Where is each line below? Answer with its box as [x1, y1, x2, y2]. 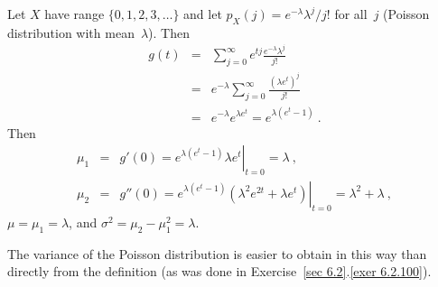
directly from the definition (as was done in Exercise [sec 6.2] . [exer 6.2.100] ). [7, 262, 432, 281]
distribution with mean [7, 23, 135, 42]
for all [334, 5, 368, 23]
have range [44, 5, 105, 23]
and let [183, 5, 222, 23]
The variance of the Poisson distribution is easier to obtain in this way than [7, 244, 427, 263]
